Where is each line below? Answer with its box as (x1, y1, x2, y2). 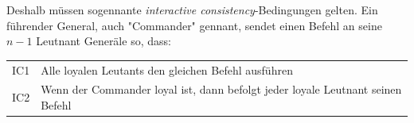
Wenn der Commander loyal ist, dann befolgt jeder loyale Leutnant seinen (41, 81, 402, 98)
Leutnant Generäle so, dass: (36, 33, 171, 49)
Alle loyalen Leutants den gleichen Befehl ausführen (41, 61, 293, 78)
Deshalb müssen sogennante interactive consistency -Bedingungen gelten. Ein (6, 2, 378, 17)
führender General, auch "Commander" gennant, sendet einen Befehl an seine (6, 17, 382, 33)
